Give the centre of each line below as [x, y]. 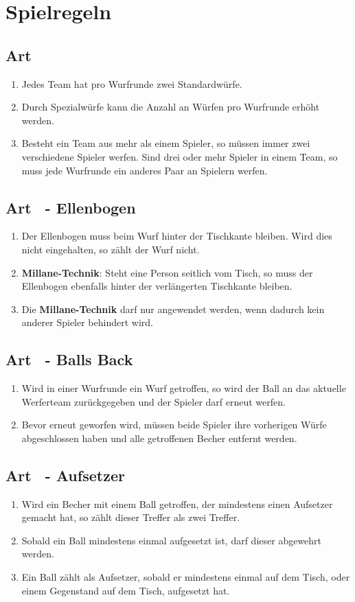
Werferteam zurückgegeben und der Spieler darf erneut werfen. [153, 401]
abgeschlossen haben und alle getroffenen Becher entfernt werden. [159, 438]
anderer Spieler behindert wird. [87, 322]
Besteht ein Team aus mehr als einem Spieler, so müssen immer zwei [166, 143]
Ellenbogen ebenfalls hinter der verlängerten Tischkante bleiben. [157, 286]
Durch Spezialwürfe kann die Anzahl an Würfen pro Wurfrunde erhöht [171, 107]
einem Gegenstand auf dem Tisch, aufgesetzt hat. [126, 590]
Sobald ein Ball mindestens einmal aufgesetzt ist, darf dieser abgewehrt [172, 540]
